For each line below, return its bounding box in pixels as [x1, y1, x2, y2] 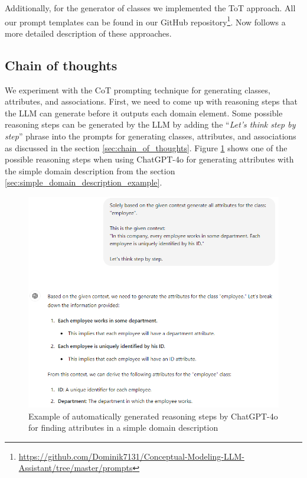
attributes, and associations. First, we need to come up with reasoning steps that [5, 95, 298, 108]
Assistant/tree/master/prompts [18, 461, 133, 474]
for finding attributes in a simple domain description [28, 421, 218, 434]
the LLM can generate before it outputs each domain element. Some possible [5, 106, 283, 119]
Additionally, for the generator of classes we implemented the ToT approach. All [5, 2, 296, 14]
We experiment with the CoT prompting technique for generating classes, [5, 83, 270, 96]
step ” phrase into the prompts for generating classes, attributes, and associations [5, 130, 296, 142]
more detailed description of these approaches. [5, 27, 172, 39]
